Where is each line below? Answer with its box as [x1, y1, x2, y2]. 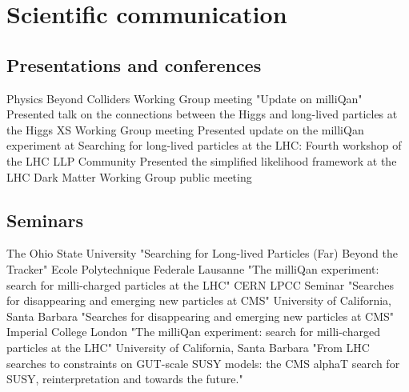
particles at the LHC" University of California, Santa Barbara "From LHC [6, 338, 370, 355]
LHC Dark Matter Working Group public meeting [6, 168, 252, 185]
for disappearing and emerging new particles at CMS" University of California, [6, 292, 391, 309]
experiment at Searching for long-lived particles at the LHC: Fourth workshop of [6, 137, 402, 154]
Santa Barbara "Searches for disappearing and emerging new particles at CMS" [6, 307, 395, 324]
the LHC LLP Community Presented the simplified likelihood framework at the [6, 152, 397, 169]
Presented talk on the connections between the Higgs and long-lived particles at [6, 106, 398, 122]
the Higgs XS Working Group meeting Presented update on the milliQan [6, 121, 364, 138]
